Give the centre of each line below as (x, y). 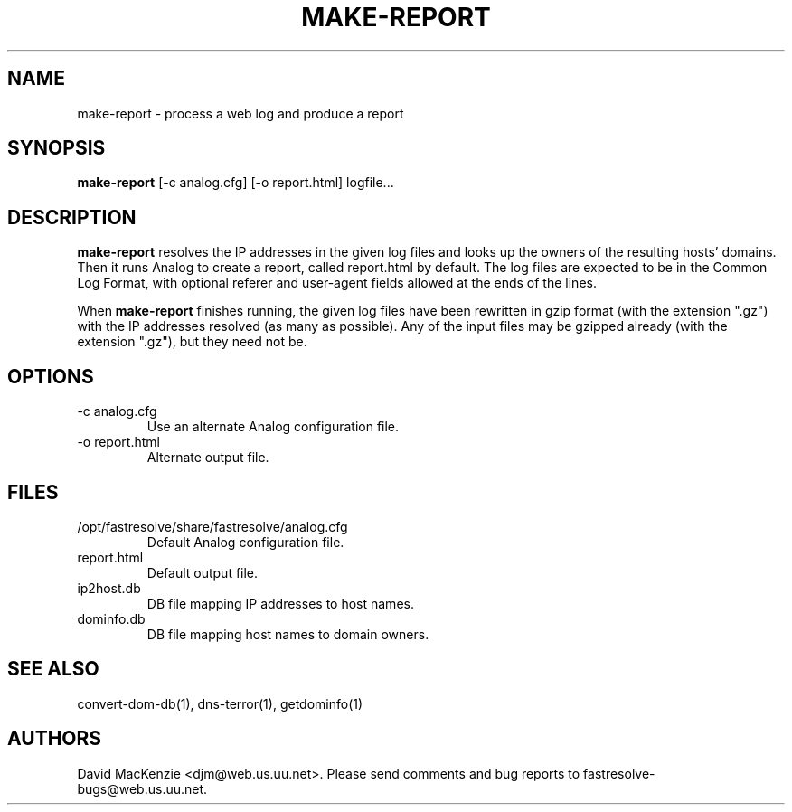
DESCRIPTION (72, 217)
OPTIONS (51, 376)
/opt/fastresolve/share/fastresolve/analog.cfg (212, 526)
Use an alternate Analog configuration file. (273, 427)
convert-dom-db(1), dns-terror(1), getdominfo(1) (220, 703)
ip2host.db (109, 588)
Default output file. (203, 572)
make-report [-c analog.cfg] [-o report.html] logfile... (236, 183)
